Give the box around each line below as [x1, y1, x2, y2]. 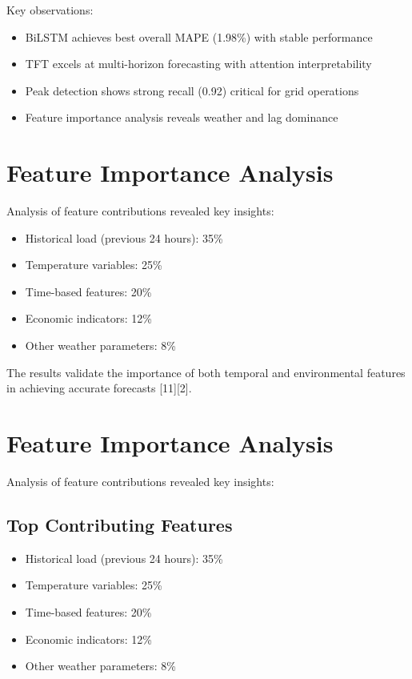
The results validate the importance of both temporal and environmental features [6, 364, 406, 380]
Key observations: [6, 2, 94, 18]
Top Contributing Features [6, 512, 233, 536]
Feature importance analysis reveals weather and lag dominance [25, 109, 338, 126]
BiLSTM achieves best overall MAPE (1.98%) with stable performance [25, 28, 373, 45]
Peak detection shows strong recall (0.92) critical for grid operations [25, 82, 359, 98]
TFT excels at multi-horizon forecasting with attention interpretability [25, 55, 372, 72]
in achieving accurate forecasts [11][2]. [6, 380, 192, 396]
